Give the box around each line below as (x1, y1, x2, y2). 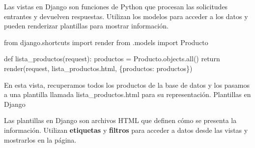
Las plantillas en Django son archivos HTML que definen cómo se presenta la (4, 115, 237, 125)
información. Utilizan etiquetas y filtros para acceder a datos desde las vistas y (4, 124, 248, 135)
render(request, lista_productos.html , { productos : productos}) (4, 63, 193, 73)
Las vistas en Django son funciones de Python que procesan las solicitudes (4, 1, 228, 11)
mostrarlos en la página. (4, 134, 77, 145)
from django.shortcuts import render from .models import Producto (4, 37, 208, 47)
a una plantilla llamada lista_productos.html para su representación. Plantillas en (4, 89, 251, 99)
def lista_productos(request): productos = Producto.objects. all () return (4, 53, 220, 64)
